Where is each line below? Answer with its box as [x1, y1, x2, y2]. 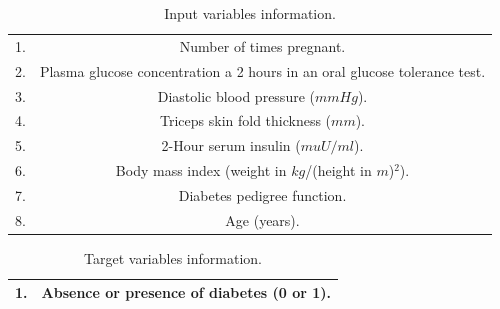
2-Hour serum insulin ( [161, 135, 301, 156]
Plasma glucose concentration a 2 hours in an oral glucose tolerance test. [39, 60, 486, 81]
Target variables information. [84, 247, 262, 268]
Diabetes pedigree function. [178, 184, 347, 205]
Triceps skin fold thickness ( [160, 110, 332, 131]
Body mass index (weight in [115, 160, 287, 181]
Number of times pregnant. [179, 35, 346, 56]
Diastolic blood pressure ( [157, 85, 315, 106]
